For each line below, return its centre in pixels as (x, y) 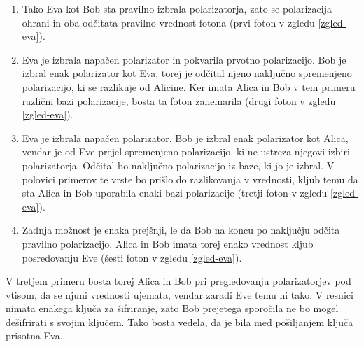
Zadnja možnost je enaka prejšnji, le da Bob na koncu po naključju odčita (181, 230)
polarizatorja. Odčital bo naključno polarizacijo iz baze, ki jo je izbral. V (178, 165)
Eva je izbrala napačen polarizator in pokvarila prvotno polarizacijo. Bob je (184, 59)
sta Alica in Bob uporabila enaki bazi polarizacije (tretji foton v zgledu (175, 193)
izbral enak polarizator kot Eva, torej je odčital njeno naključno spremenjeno (187, 73)
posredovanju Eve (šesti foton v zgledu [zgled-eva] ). (132, 257)
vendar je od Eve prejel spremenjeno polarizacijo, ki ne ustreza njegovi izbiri (186, 151)
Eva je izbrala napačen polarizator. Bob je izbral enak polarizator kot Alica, (185, 137)
